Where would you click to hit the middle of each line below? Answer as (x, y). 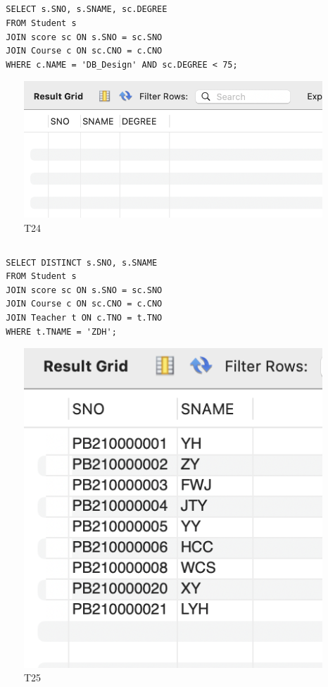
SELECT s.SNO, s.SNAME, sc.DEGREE (87, 10)
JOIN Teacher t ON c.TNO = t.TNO (84, 318)
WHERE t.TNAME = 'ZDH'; (61, 332)
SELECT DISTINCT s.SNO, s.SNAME (82, 262)
